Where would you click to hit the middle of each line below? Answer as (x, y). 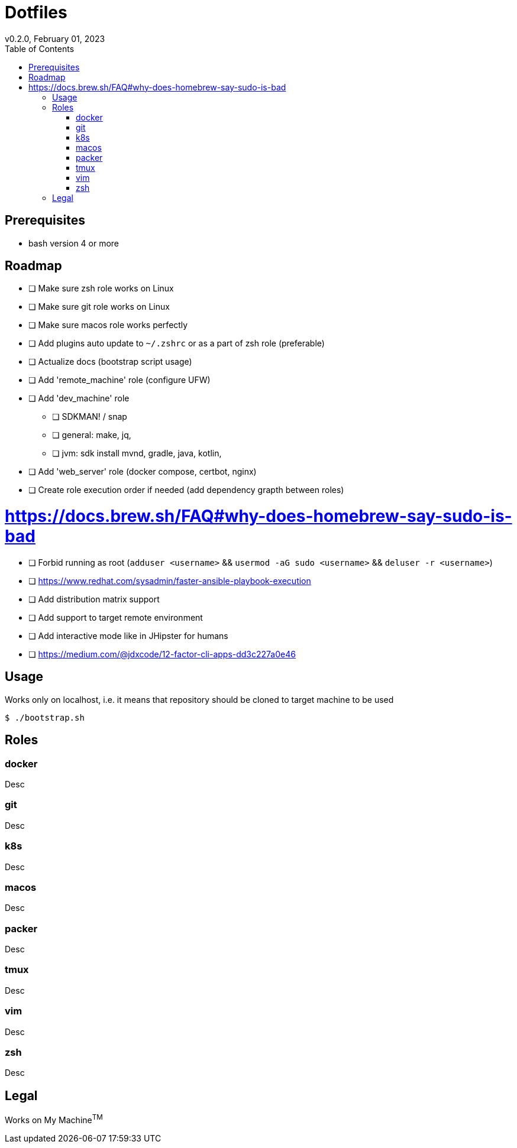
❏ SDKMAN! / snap (90, 417)
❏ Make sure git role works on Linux (99, 307)
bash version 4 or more (74, 243)
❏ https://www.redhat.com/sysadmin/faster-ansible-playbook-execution (170, 581)
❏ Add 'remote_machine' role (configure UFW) (119, 380)
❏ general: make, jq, (92, 435)
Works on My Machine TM (54, 1119)
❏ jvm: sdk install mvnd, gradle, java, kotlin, (137, 453)
